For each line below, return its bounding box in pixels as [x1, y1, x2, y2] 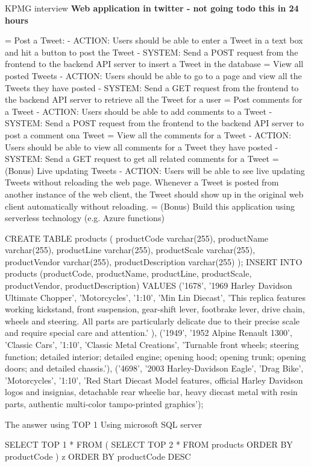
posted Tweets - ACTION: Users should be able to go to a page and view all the [5, 69, 302, 82]
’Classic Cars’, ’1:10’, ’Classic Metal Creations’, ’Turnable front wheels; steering [5, 338, 299, 351]
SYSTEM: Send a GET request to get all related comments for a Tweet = [5, 152, 279, 165]
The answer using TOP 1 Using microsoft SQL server [5, 417, 203, 430]
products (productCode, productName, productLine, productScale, [5, 267, 252, 280]
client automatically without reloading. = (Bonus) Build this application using [5, 199, 295, 212]
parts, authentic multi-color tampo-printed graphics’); [5, 398, 204, 410]
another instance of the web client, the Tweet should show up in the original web [5, 187, 304, 200]
